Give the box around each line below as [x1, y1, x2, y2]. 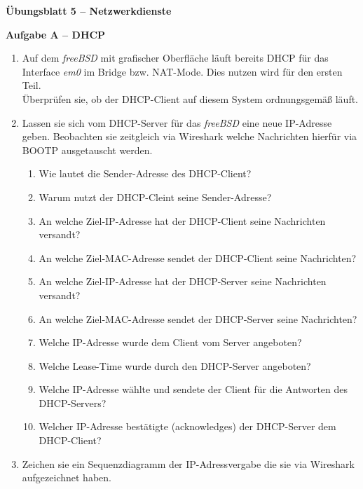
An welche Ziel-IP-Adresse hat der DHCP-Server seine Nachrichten [39, 274, 327, 289]
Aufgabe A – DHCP [6, 27, 106, 41]
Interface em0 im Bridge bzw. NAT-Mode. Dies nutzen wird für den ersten [22, 64, 343, 78]
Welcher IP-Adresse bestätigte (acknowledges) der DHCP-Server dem [39, 419, 336, 434]
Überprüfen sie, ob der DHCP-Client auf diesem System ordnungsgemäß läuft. [22, 91, 359, 106]
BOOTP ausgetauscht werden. [22, 142, 153, 157]
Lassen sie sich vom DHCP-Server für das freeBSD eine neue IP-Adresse [22, 115, 332, 130]
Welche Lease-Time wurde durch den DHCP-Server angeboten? [39, 358, 311, 373]
